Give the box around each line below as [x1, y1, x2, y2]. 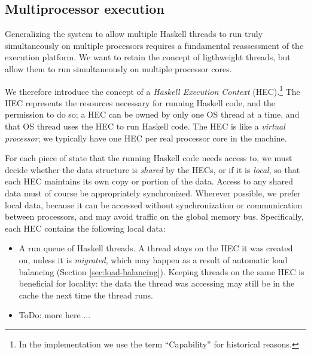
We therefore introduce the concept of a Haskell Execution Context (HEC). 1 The [5, 83, 300, 97]
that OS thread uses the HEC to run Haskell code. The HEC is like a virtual [5, 120, 285, 133]
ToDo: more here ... [19, 309, 91, 321]
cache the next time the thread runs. [19, 288, 153, 301]
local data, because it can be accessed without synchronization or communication [5, 198, 303, 211]
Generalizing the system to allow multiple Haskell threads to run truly [5, 27, 263, 40]
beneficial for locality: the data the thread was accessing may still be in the [19, 277, 295, 290]
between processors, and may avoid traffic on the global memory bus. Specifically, [5, 210, 304, 223]
